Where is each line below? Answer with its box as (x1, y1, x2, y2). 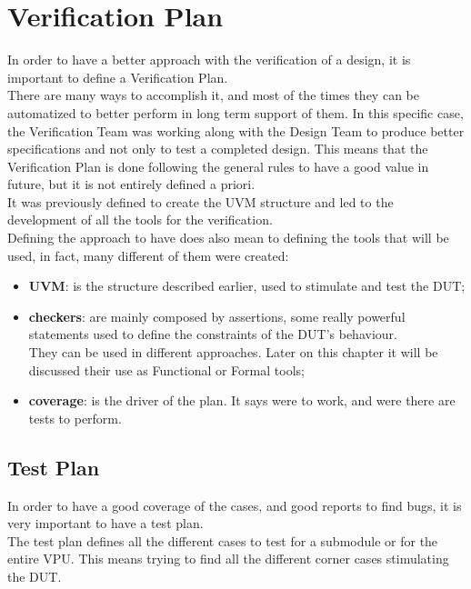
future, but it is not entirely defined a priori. (7, 175, 256, 194)
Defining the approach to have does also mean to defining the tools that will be (7, 228, 449, 247)
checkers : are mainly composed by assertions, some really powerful (28, 306, 406, 325)
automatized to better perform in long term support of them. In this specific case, (7, 103, 464, 122)
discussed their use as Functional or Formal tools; (28, 360, 305, 379)
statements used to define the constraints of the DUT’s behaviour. (28, 324, 397, 344)
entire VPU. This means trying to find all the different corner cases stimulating (7, 549, 449, 568)
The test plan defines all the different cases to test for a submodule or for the (7, 531, 438, 550)
